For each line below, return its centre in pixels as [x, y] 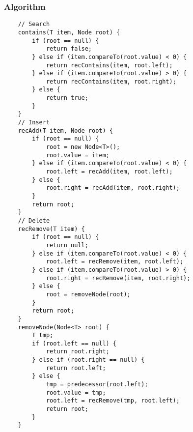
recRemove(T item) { [51, 229]
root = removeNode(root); [88, 294]
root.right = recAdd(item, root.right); [113, 188]
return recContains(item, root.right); [111, 81]
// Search [34, 24]
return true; [67, 98]
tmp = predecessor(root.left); [97, 385]
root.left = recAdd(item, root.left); [109, 172]
